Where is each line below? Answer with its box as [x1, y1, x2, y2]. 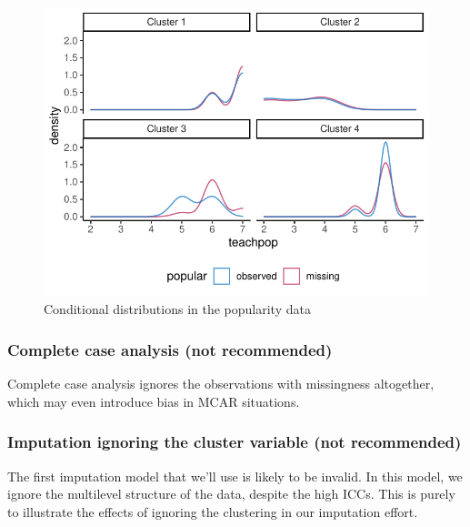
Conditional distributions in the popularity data [44, 299, 311, 319]
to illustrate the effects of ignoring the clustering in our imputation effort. [7, 502, 418, 521]
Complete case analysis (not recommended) [7, 338, 333, 360]
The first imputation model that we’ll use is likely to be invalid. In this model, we [7, 466, 463, 485]
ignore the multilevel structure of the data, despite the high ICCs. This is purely [7, 484, 455, 503]
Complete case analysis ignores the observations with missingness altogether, [7, 374, 435, 393]
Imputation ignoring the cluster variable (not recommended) [7, 431, 462, 453]
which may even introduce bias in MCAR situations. [7, 391, 300, 410]
